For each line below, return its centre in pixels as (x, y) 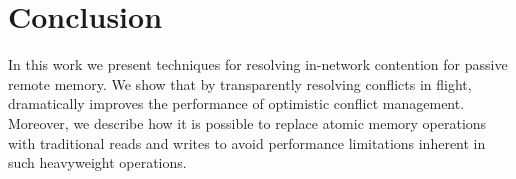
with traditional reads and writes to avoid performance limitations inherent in (247, 142)
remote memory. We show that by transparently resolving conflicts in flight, (240, 83)
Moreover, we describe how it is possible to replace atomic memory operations (247, 122)
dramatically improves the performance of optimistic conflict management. (236, 103)
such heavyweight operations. (97, 162)
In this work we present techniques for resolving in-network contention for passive (258, 64)
